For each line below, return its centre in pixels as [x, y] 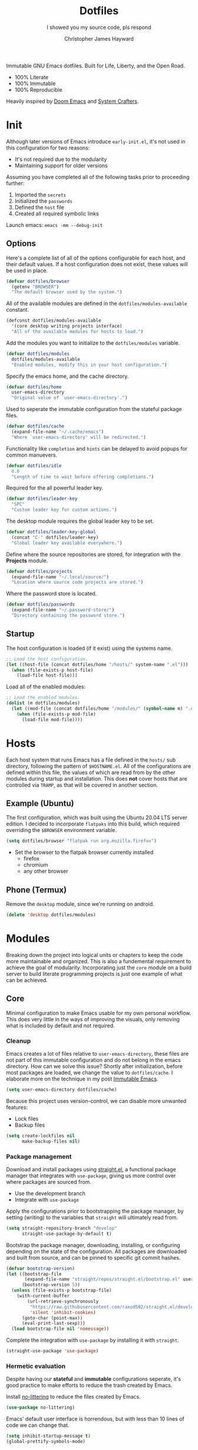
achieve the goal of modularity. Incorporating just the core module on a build [99, 967]
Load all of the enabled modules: [46, 687]
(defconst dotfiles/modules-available [54, 321]
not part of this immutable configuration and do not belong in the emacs [93, 1060]
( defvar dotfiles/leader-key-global [51, 532]
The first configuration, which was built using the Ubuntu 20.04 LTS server [97, 818]
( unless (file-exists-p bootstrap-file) [62, 1290]
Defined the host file [39, 207]
